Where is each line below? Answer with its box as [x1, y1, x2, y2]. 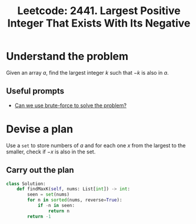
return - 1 [27, 213, 51, 219]
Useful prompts [6, 86, 65, 96]
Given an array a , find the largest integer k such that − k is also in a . [6, 69, 169, 76]
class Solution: [6, 180, 46, 186]
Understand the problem [6, 50, 128, 63]
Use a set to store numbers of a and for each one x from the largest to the [6, 142, 186, 149]
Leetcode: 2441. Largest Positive [17, 4, 181, 18]
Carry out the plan [6, 165, 75, 175]
